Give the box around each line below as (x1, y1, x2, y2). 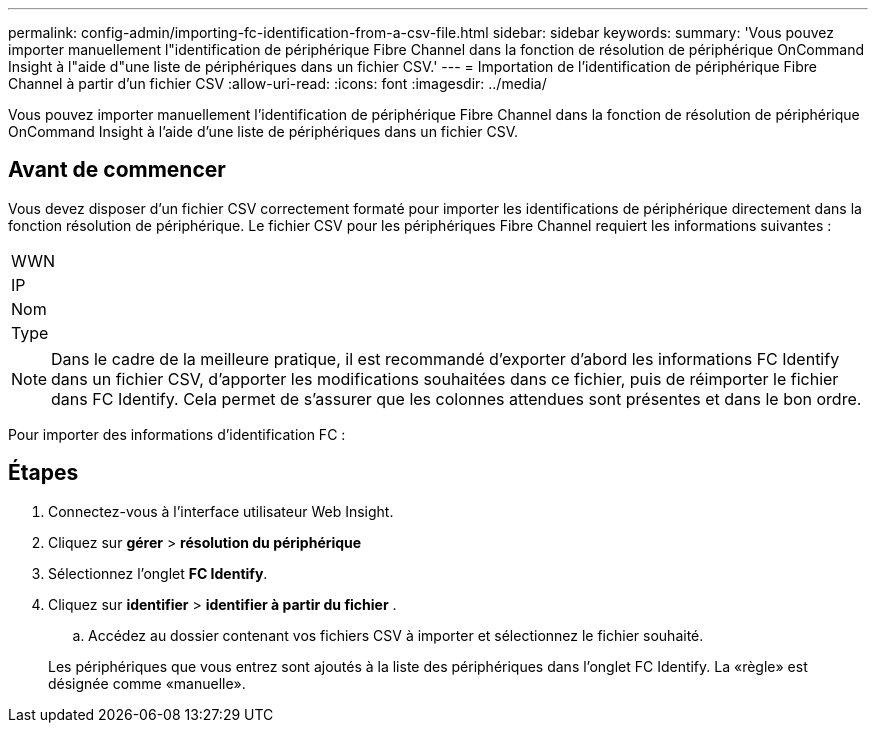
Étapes (8, 460, 79, 486)
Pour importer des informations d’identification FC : (8, 425, 346, 443)
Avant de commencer (8, 157, 226, 183)
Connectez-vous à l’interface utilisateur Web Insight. (48, 502, 394, 520)
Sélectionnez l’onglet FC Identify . (48, 564, 268, 582)
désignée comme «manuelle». (48, 674, 246, 692)
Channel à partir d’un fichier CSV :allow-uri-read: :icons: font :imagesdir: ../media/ (8, 75, 547, 92)
